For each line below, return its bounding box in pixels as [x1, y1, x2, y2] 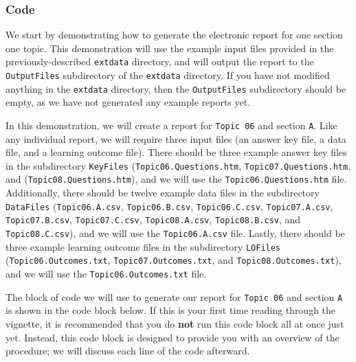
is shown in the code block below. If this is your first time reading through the [5, 303, 336, 317]
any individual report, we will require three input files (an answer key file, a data [5, 131, 346, 146]
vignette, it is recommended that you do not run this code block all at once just [5, 316, 344, 330]
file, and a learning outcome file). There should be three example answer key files [5, 145, 347, 159]
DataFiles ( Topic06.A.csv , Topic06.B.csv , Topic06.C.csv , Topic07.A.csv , [5, 199, 333, 213]
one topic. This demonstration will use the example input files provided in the [5, 41, 334, 55]
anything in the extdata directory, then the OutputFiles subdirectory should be [5, 81, 346, 95]
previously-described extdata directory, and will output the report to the [5, 54, 314, 69]
